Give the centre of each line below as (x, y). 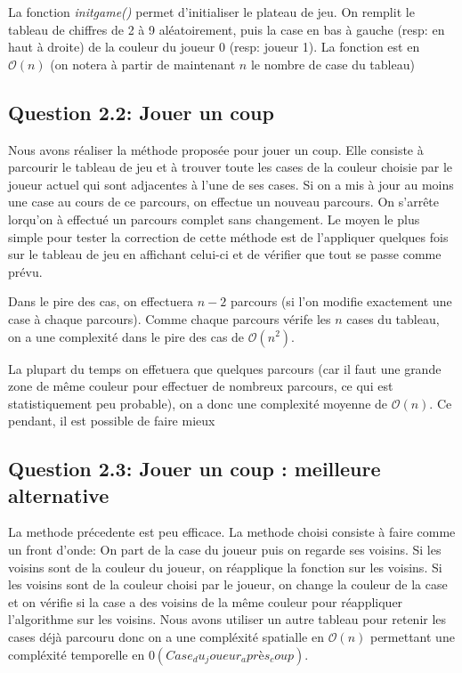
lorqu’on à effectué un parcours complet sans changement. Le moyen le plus (214, 219)
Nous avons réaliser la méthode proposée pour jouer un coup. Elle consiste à (216, 149)
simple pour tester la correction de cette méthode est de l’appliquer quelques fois (228, 236)
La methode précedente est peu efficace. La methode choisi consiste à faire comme (232, 532)
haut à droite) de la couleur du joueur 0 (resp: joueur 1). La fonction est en (214, 47)
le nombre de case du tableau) (332, 64)
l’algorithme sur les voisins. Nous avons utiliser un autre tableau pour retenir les (227, 619)
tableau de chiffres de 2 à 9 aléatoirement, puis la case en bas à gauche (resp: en (227, 29)
